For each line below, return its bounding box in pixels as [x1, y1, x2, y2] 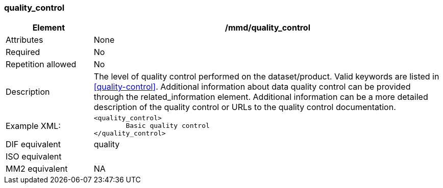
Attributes [6, 35, 43, 45]
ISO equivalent [6, 151, 62, 162]
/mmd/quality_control [225, 22, 311, 33]
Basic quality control [126, 122, 210, 130]
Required [6, 47, 40, 58]
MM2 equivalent [6, 164, 68, 174]
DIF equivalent [6, 139, 61, 150]
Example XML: [6, 120, 61, 131]
